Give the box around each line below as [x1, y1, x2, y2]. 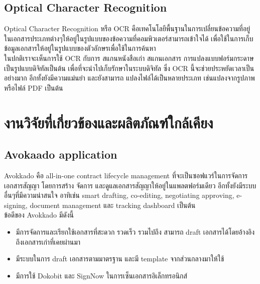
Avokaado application [4, 147, 117, 162]
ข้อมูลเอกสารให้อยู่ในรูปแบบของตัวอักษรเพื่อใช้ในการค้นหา [4, 43, 156, 53]
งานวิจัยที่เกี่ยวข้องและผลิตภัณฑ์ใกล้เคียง [4, 112, 213, 132]
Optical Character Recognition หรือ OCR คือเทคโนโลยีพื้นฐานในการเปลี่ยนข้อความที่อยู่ [4, 23, 250, 34]
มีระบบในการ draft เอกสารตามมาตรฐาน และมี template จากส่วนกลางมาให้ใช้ [16, 253, 224, 264]
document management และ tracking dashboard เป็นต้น [30, 199, 196, 210]
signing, [4, 199, 28, 210]
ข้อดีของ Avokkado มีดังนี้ [4, 209, 74, 220]
